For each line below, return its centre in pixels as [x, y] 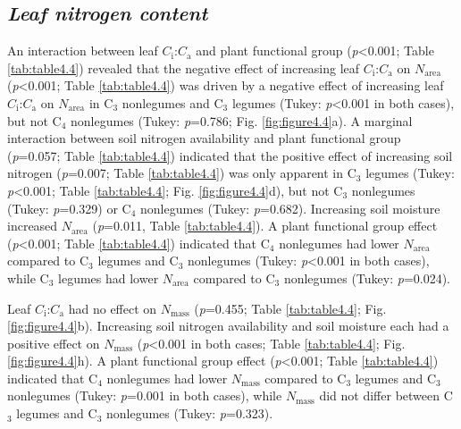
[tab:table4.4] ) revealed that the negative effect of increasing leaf [184, 67]
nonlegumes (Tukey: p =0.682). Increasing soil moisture [290, 208]
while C [28, 278]
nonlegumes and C [172, 102]
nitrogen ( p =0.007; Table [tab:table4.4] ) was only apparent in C [182, 173]
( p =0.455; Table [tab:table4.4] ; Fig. [290, 308]
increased [33, 226]
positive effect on [54, 343]
